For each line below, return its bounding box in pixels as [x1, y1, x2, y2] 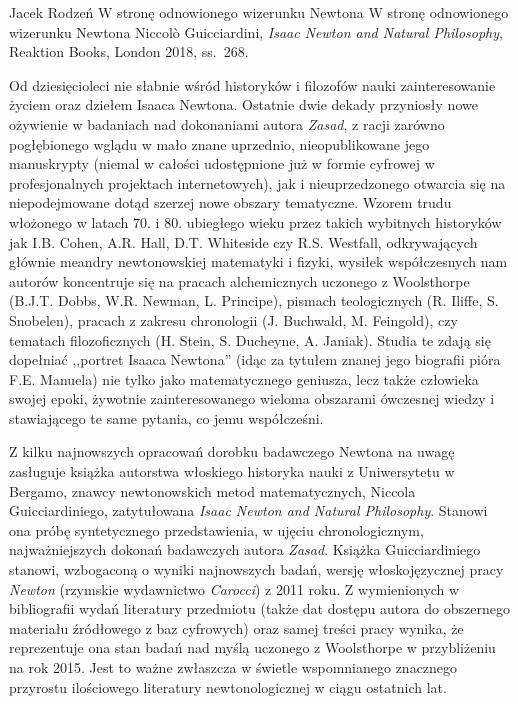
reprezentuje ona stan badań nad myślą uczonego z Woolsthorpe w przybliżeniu [9, 637, 496, 658]
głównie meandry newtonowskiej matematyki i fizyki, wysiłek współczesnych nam [9, 251, 508, 272]
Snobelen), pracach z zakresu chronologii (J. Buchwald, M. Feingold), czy [9, 309, 458, 330]
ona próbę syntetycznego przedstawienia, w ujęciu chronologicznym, [9, 519, 424, 540]
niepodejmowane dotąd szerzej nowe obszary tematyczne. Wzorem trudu [9, 192, 452, 213]
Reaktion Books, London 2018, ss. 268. [9, 41, 249, 62]
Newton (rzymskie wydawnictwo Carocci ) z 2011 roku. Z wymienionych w [9, 578, 460, 599]
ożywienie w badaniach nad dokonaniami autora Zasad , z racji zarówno [9, 113, 445, 134]
